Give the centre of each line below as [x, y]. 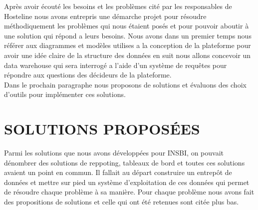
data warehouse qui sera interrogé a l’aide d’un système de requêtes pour [116, 65]
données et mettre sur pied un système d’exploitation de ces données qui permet [127, 182]
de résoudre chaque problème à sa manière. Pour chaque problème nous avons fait [129, 192]
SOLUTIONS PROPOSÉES [102, 129]
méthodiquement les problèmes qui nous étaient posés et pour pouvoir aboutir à [127, 26]
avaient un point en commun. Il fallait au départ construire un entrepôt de [118, 172]
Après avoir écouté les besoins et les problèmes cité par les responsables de [118, 6]
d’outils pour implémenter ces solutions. [65, 94]
